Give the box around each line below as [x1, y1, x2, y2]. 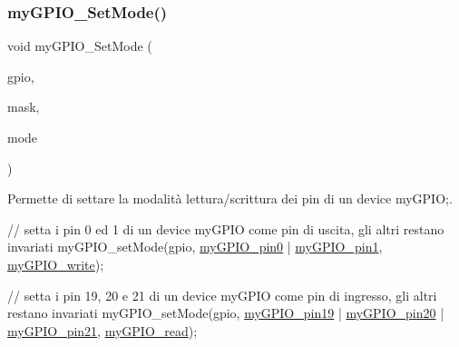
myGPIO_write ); [7, 254, 104, 273]
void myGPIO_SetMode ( [7, 36, 152, 55]
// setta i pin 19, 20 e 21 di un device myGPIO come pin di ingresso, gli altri [7, 285, 437, 304]
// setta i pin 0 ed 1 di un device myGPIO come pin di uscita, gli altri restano [7, 219, 444, 238]
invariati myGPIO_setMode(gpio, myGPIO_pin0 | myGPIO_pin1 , [7, 237, 383, 256]
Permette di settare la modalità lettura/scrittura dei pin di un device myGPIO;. [7, 189, 453, 208]
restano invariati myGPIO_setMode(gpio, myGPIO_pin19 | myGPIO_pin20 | [7, 303, 444, 322]
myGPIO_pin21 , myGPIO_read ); [7, 321, 198, 340]
